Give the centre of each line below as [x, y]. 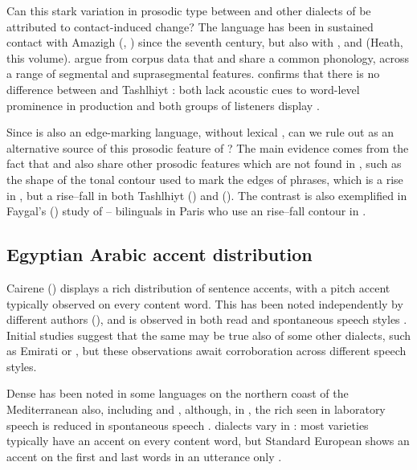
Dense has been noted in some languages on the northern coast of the [178, 393]
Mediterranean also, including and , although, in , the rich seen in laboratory [196, 409]
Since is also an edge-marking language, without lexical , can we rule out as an [200, 132]
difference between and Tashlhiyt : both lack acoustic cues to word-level [183, 89]
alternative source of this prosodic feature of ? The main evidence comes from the [208, 147]
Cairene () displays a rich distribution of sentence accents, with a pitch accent [198, 287]
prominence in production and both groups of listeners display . [163, 105]
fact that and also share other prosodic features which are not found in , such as [204, 163]
